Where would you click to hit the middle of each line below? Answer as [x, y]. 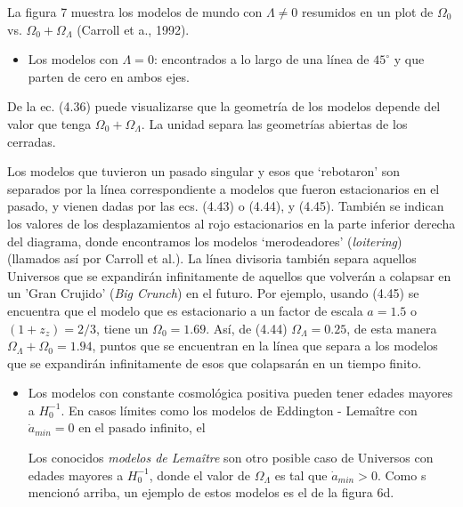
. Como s [402, 475]
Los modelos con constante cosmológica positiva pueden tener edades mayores [240, 393]
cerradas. [32, 141]
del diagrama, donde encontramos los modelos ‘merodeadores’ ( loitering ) [205, 241]
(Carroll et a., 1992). [133, 29]
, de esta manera [392, 328]
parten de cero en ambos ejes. [109, 76]
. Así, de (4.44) [247, 328]
